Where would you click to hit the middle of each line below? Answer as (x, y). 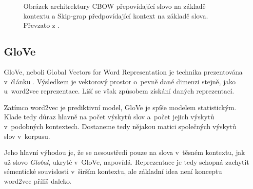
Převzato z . (41, 25)
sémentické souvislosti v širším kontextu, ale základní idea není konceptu (113, 171)
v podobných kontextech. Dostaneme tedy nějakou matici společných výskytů (120, 126)
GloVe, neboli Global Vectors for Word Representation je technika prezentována (123, 71)
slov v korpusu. (27, 136)
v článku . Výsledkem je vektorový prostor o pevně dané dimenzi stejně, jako (120, 81)
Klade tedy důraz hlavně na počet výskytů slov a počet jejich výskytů (109, 117)
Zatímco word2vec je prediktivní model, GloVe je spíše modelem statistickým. (120, 107)
